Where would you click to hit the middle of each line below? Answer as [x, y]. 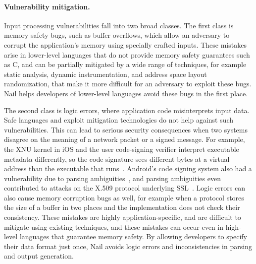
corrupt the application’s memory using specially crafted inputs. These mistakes [125, 44]
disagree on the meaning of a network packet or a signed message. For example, [125, 139]
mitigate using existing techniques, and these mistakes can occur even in [114, 227]
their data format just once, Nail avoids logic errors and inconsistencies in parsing [128, 246]
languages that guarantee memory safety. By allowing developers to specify [133, 236]
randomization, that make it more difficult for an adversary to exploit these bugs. [128, 84]
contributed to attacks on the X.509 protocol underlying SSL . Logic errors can [125, 188]
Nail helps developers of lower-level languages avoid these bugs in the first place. [126, 93]
